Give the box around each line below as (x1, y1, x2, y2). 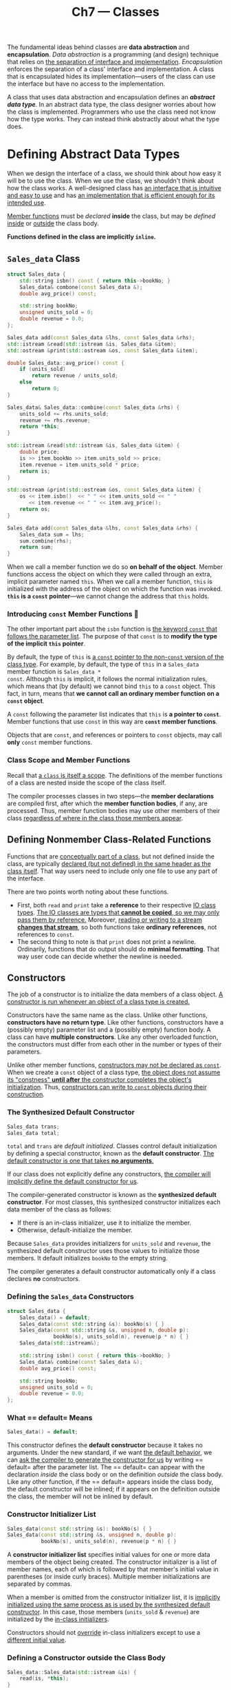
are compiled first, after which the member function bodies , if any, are (7, 799, 208, 807)
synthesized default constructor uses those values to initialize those (7, 1247, 200, 1255)
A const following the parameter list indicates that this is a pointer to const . (7, 710, 221, 718)
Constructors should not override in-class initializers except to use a (7, 1629, 201, 1637)
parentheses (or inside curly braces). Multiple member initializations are (7, 1573, 211, 1581)
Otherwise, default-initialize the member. (16, 1226, 133, 1234)
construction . (7, 1090, 45, 1098)
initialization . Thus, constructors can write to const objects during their (7, 1083, 208, 1092)
